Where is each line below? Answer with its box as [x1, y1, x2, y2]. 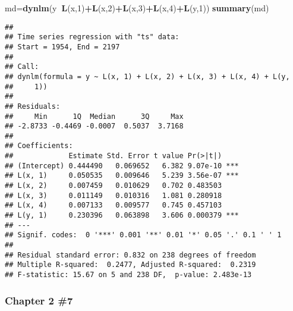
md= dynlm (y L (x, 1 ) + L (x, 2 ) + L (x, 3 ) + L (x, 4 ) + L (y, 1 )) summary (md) [5, 2, 269, 14]
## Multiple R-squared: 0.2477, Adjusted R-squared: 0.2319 [5, 260, 256, 269]
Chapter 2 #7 [5, 293, 73, 307]
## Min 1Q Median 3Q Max [5, 112, 184, 121]
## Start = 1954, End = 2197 [5, 42, 120, 51]
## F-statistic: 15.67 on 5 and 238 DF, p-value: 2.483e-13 [5, 271, 252, 279]
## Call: [5, 62, 39, 71]
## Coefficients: [5, 142, 73, 150]
